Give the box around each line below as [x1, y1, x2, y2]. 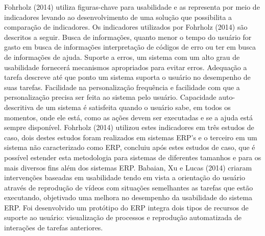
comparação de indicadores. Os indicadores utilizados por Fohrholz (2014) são [4, 22, 248, 32]
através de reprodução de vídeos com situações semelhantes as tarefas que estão [4, 182, 253, 192]
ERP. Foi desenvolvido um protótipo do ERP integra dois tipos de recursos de [4, 202, 249, 212]
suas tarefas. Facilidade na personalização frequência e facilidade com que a [4, 81, 240, 92]
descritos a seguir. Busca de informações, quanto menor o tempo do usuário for [4, 31, 252, 42]
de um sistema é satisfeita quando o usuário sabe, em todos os [36, 101, 231, 112]
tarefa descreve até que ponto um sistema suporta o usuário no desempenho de [4, 72, 251, 82]
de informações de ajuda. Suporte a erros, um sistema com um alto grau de [4, 51, 240, 62]
